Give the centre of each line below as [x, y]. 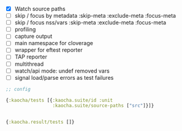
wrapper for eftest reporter [49, 50]
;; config [18, 89]
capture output [33, 37]
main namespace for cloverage [54, 43]
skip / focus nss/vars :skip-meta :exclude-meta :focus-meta [90, 23]
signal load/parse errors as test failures [64, 77]
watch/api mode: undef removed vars [62, 71]
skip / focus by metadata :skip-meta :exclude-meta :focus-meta [95, 16]
